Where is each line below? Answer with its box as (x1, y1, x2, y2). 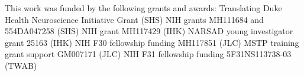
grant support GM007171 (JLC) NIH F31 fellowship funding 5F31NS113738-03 (5, 48, 292, 60)
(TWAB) (5, 59, 37, 71)
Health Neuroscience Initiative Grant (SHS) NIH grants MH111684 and (5, 13, 264, 25)
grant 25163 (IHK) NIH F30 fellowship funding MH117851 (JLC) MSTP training (5, 36, 299, 48)
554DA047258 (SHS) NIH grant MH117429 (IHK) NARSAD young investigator (5, 25, 293, 37)
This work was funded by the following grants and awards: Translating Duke (5, 2, 282, 14)
